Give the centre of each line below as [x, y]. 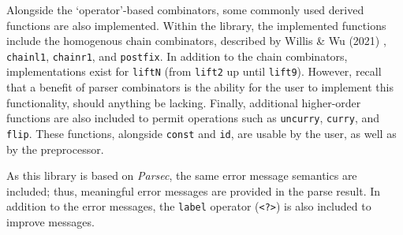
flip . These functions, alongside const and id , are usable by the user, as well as [201, 133]
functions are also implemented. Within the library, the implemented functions [196, 25]
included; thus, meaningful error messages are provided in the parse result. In [194, 190]
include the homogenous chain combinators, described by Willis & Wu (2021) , [196, 41]
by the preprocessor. [55, 149]
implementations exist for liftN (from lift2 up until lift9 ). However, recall [194, 71]
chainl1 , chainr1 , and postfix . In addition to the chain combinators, [177, 56]
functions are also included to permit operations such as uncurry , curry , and [193, 118]
